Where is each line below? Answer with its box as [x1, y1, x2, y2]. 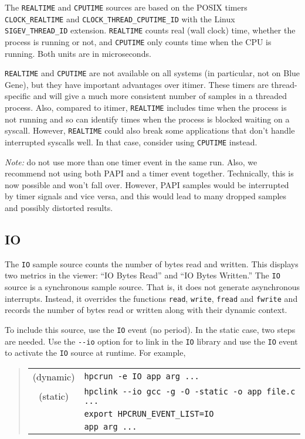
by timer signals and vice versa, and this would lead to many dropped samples [5, 190, 287, 202]
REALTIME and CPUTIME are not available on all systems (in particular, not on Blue [5, 67, 300, 79]
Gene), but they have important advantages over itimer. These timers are [5, 78, 269, 90]
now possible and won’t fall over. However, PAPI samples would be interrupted [5, 178, 289, 190]
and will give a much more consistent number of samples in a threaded [33, 90, 287, 102]
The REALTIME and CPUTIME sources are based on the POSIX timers [5, 1, 248, 13]
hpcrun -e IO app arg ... [84, 372, 199, 382]
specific [5, 90, 31, 102]
